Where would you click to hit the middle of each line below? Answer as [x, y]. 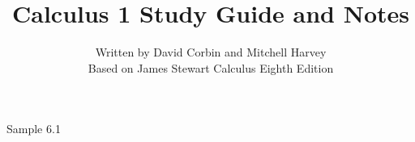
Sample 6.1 [34, 129]
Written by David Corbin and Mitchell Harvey [211, 52]
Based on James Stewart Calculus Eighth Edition [211, 67]
